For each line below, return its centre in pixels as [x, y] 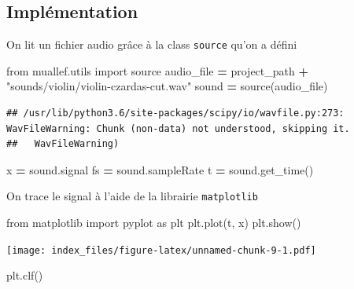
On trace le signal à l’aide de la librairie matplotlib [132, 196]
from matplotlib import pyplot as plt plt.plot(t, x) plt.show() [154, 223]
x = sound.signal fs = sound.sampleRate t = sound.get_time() [160, 169]
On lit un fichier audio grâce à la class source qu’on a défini [152, 44]
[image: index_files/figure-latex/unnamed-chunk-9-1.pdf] [161, 250]
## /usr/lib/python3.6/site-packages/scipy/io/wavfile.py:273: [175, 113]
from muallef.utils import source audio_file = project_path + [157, 70]
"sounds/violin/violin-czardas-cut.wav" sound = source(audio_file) [167, 86]
